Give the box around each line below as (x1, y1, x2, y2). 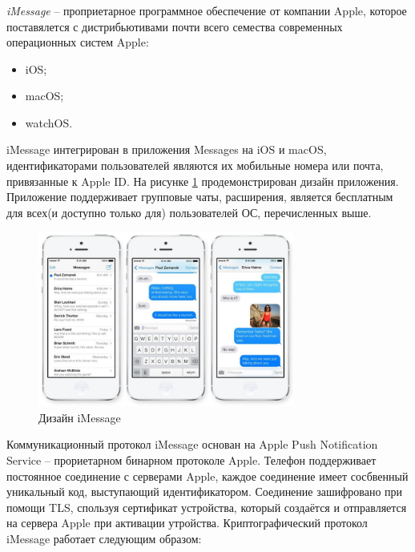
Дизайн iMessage (38, 409, 121, 425)
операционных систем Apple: (6, 34, 149, 50)
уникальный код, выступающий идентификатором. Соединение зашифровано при (6, 483, 403, 500)
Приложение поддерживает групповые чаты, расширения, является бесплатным (6, 188, 393, 205)
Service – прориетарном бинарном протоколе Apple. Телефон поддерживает (6, 452, 377, 469)
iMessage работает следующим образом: (6, 530, 202, 547)
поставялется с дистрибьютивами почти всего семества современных (6, 18, 343, 34)
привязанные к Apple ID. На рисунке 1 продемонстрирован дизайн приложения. (6, 172, 399, 189)
